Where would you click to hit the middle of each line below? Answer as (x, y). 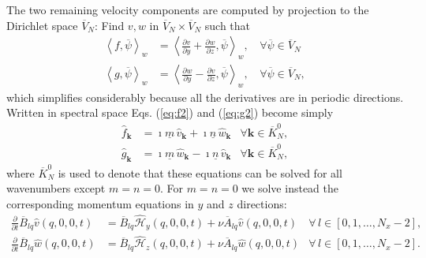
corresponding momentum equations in (100, 203)
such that (228, 25)
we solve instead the (290, 188)
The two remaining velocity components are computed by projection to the (188, 9)
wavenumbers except (56, 188)
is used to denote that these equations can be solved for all (200, 172)
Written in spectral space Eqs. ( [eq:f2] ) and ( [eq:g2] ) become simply (170, 112)
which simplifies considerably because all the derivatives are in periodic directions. (205, 97)
